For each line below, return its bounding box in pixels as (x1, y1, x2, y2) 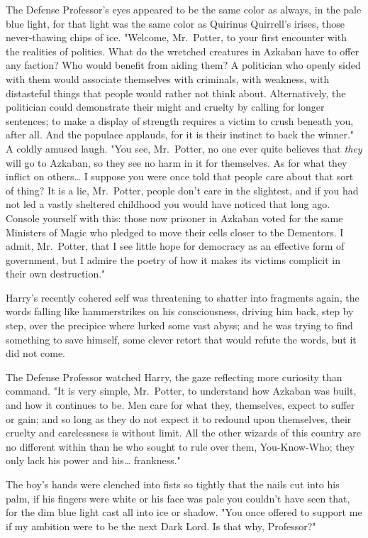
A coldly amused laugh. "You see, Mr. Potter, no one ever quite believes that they (6, 141, 362, 155)
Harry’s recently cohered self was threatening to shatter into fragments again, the (6, 290, 359, 304)
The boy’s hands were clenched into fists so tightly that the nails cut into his (6, 477, 340, 491)
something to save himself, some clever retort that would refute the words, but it (6, 331, 357, 346)
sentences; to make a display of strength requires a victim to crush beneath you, (6, 113, 354, 128)
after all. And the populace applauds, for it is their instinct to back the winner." (6, 127, 355, 142)
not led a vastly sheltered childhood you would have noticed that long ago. (6, 197, 330, 212)
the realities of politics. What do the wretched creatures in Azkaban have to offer (6, 43, 359, 58)
